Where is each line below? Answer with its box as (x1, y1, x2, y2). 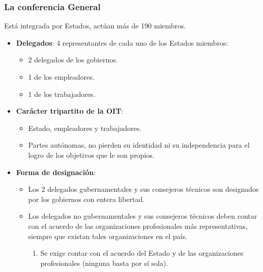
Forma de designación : (16, 166, 96, 177)
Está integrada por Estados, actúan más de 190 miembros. (4, 20, 186, 31)
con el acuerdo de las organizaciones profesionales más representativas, (28, 220, 248, 231)
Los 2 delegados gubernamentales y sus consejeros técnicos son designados (28, 184, 259, 194)
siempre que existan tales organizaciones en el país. (28, 230, 187, 241)
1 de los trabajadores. (28, 88, 96, 99)
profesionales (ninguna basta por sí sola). (40, 257, 168, 268)
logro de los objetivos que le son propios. (28, 149, 155, 160)
